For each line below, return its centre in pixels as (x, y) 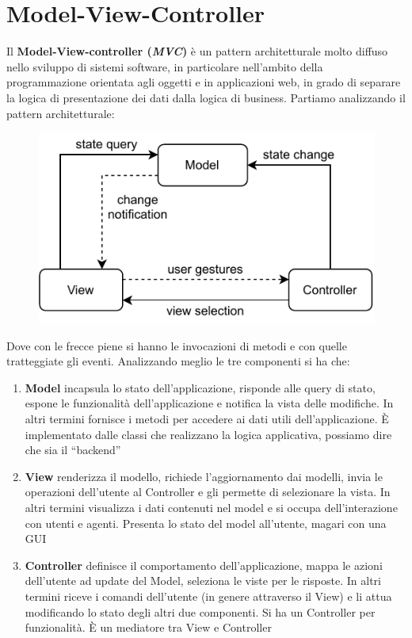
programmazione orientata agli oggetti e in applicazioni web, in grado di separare (204, 82)
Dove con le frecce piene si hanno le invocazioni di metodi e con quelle (177, 345)
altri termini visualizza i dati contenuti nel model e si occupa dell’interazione (211, 507)
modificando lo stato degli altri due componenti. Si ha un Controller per (200, 611)
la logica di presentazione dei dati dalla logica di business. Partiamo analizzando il (206, 97)
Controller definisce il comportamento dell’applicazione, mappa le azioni (204, 565)
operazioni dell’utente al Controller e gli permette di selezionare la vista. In (208, 492)
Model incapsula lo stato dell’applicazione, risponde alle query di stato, (200, 387)
